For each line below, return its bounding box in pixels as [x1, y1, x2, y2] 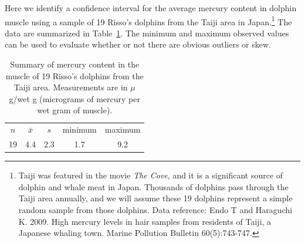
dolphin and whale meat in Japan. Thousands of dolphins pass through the [18, 180, 289, 193]
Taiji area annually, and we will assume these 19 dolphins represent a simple [18, 192, 293, 204]
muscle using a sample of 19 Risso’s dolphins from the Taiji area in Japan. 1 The [5, 14, 292, 28]
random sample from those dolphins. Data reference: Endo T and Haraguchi [18, 203, 293, 215]
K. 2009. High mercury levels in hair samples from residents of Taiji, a [18, 215, 272, 227]
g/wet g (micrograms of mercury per [9, 92, 140, 104]
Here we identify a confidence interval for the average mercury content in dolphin [5, 2, 297, 14]
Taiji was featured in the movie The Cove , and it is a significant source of [18, 169, 283, 181]
